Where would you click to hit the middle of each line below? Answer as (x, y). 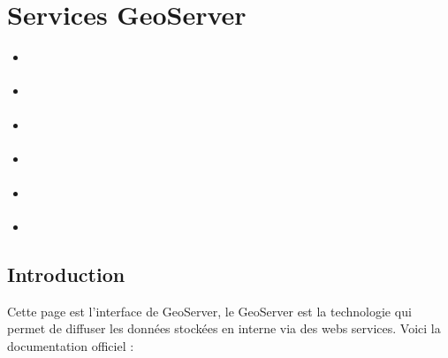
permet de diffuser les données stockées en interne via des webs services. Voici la (224, 328)
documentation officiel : (71, 345)
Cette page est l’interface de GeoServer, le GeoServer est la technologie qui (209, 311)
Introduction (66, 274)
